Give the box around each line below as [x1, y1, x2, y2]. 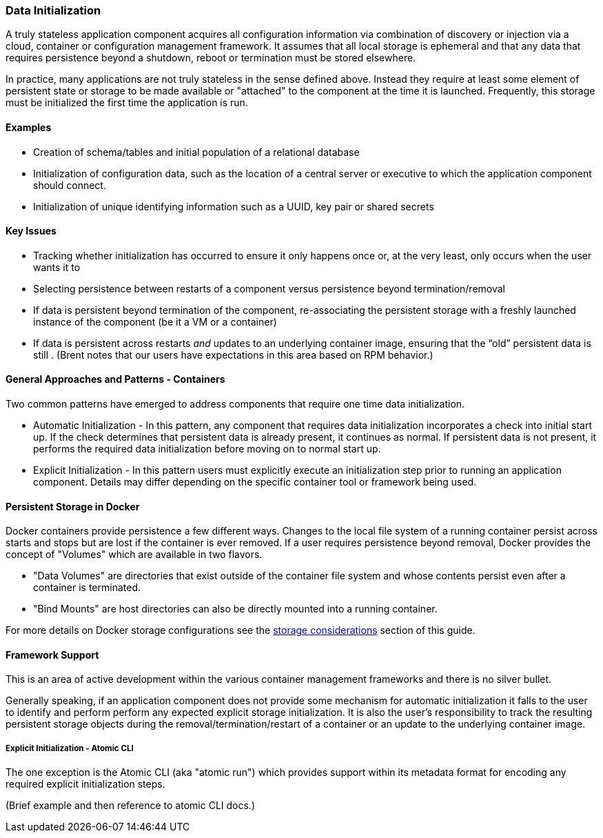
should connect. [33, 179, 106, 191]
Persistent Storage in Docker [6, 500, 140, 512]
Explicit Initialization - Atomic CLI [6, 743, 134, 753]
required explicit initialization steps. [6, 778, 165, 790]
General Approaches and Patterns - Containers [6, 373, 225, 386]
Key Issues [6, 225, 57, 237]
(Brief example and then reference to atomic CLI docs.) [6, 799, 255, 812]
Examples [6, 121, 52, 133]
